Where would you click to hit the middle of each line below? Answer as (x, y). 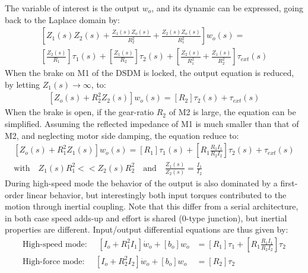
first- (289, 182)
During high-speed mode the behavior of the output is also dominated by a (141, 182)
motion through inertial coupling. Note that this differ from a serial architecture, (152, 206)
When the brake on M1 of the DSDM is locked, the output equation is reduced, (150, 73)
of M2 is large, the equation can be (232, 112)
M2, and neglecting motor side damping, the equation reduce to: (122, 135)
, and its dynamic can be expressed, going (227, 8)
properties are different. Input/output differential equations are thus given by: (147, 229)
